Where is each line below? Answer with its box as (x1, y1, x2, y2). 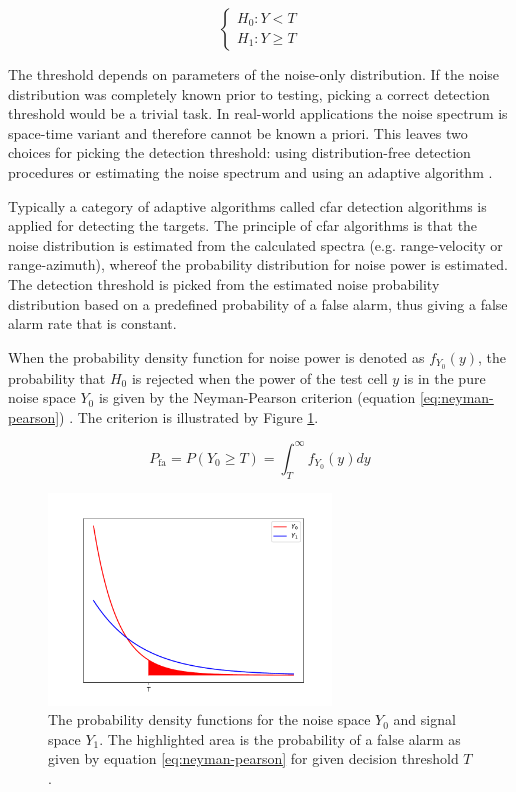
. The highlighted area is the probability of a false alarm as (99, 728, 461, 749)
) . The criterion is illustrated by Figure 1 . (59, 406, 319, 427)
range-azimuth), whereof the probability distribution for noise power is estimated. (8, 254, 508, 275)
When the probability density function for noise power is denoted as (8, 346, 425, 367)
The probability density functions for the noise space (48, 709, 371, 730)
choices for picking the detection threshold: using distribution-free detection (8, 142, 471, 163)
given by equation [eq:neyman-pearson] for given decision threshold (48, 748, 459, 769)
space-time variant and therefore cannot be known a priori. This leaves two (8, 122, 468, 143)
